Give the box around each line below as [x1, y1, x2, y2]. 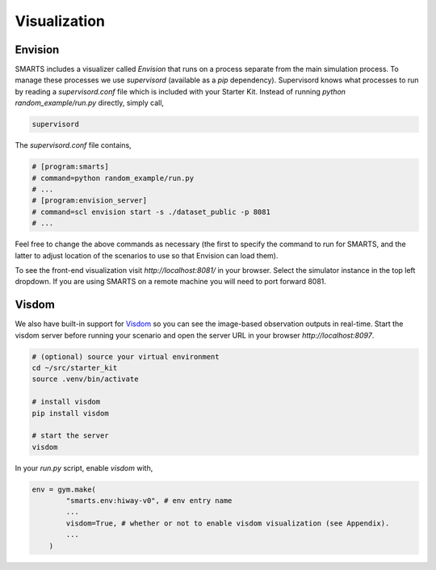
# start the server [31, 431, 109, 440]
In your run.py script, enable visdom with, [15, 463, 153, 472]
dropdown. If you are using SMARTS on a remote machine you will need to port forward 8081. [15, 277, 327, 287]
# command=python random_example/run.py [31, 174, 194, 182]
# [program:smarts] [31, 162, 109, 171]
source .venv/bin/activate [31, 375, 139, 383]
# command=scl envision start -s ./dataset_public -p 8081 [31, 207, 270, 216]
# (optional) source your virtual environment [31, 352, 220, 361]
